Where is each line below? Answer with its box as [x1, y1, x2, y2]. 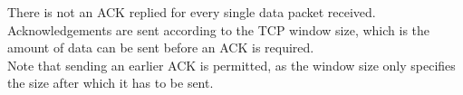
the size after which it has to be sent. [7, 73, 214, 92]
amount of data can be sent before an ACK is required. [7, 38, 314, 57]
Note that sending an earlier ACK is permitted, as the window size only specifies [7, 55, 456, 74]
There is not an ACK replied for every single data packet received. [7, 3, 376, 21]
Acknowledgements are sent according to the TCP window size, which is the [7, 20, 430, 39]
